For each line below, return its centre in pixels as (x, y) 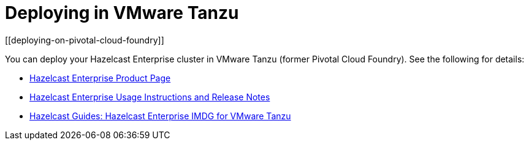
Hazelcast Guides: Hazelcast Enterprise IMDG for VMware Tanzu (160, 116)
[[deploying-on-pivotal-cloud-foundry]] (85, 40)
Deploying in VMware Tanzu (122, 13)
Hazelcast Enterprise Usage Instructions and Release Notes (150, 97)
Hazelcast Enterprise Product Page (100, 78)
